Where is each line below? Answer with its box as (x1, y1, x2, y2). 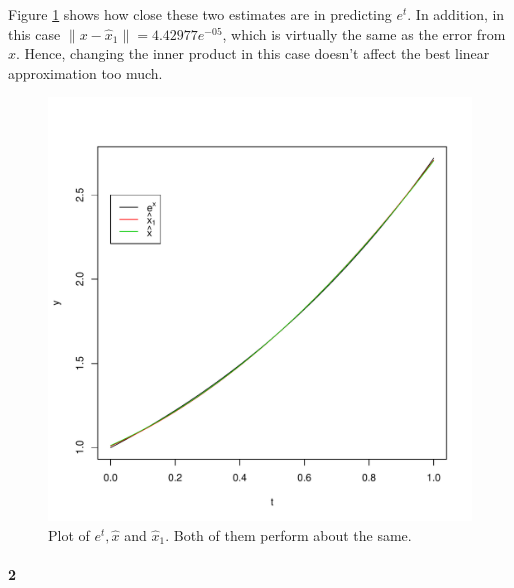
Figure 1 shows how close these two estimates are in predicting (8, 4, 392, 24)
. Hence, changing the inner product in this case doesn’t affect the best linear (16, 43, 490, 64)
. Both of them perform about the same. (165, 524, 412, 545)
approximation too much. (8, 62, 163, 83)
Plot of (48, 524, 90, 545)
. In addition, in (407, 4, 505, 24)
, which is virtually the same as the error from (222, 23, 506, 44)
